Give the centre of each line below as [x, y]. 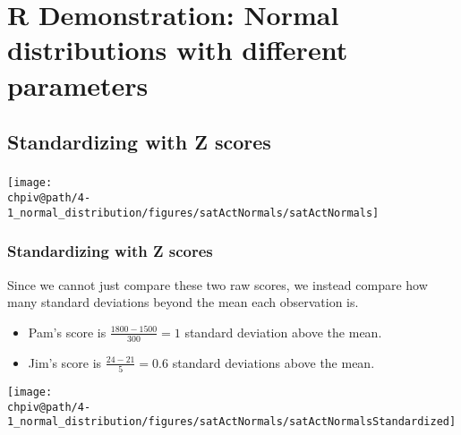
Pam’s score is [67, 332]
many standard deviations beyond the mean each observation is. [183, 302]
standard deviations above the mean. [273, 362]
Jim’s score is [65, 362]
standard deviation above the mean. [283, 332]
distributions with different [178, 50]
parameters [78, 85]
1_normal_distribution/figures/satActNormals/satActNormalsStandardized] [232, 422]
